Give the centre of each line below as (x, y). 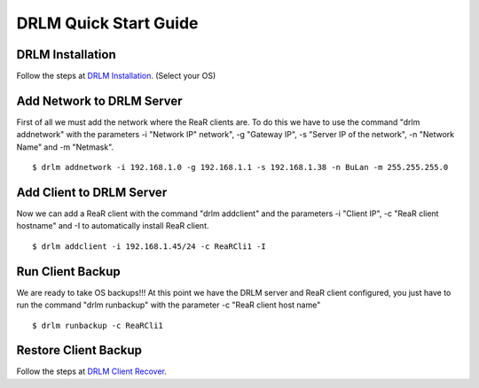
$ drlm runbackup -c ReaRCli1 (98, 325)
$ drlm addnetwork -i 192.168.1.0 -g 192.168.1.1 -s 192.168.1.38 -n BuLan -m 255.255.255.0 (240, 167)
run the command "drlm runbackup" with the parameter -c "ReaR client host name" (169, 305)
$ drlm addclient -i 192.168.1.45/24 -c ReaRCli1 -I (149, 246)
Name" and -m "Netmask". (65, 147)
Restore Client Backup (79, 350)
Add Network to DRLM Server (99, 101)
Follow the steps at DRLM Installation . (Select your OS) (116, 76)
